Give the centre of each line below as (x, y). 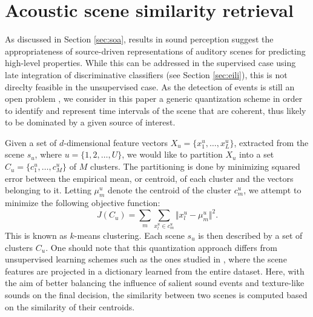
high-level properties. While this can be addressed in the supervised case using (150, 63)
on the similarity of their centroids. (70, 306)
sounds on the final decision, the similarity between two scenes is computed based (156, 295)
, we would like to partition (172, 154)
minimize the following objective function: (83, 203)
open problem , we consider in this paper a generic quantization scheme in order (154, 98)
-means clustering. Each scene (129, 235)
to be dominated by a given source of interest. (90, 122)
